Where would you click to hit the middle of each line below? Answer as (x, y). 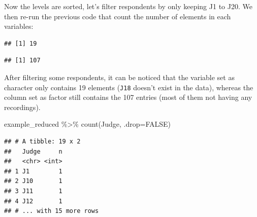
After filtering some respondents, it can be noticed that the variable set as (119, 77)
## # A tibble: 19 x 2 (42, 141)
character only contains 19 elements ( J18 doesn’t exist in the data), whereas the (129, 87)
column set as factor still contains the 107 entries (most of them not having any (128, 97)
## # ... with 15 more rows (52, 211)
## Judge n (33, 151)
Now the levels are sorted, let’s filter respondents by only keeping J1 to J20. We (128, 6)
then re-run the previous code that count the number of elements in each (118, 16)
